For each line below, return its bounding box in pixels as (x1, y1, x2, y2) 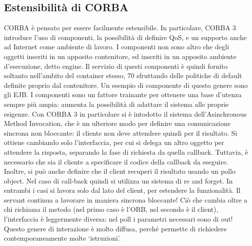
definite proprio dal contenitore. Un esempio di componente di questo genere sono (4, 80, 248, 90)
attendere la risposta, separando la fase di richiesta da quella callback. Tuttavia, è (4, 146, 249, 157)
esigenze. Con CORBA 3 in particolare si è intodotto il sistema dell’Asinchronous (4, 108, 247, 119)
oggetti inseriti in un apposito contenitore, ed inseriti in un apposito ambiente (4, 51, 236, 61)
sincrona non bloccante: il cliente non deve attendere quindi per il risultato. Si (4, 127, 237, 138)
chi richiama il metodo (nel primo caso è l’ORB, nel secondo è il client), (4, 204, 218, 214)
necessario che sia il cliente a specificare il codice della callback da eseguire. (4, 156, 229, 166)
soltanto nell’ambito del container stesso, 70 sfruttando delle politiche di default (4, 70, 242, 81)
